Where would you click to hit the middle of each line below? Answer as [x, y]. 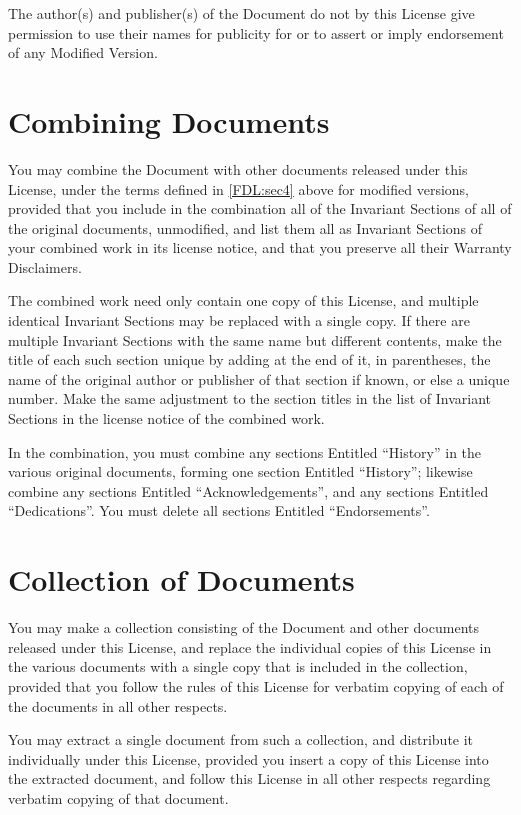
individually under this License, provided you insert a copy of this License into [248, 758]
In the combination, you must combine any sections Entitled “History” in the [245, 451]
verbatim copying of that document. [118, 797]
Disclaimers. [45, 266]
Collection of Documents [181, 579]
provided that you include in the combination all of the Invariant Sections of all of [260, 208]
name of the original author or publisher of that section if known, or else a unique [259, 378]
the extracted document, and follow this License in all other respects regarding [249, 778]
